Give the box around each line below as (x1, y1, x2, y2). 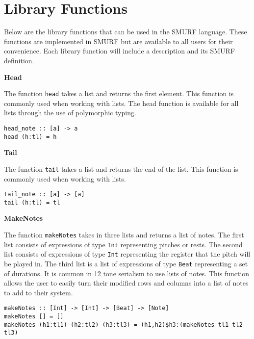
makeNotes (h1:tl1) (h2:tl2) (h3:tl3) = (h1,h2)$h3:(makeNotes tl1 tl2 (4, 321, 243, 328)
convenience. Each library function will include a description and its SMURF (4, 46, 235, 56)
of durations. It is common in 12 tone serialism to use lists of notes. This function (4, 268, 250, 278)
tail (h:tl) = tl (4, 199, 60, 206)
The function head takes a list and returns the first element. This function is (4, 88, 234, 99)
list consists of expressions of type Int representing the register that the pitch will (4, 249, 251, 259)
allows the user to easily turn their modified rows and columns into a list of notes (4, 278, 249, 288)
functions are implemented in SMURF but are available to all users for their (4, 36, 233, 46)
